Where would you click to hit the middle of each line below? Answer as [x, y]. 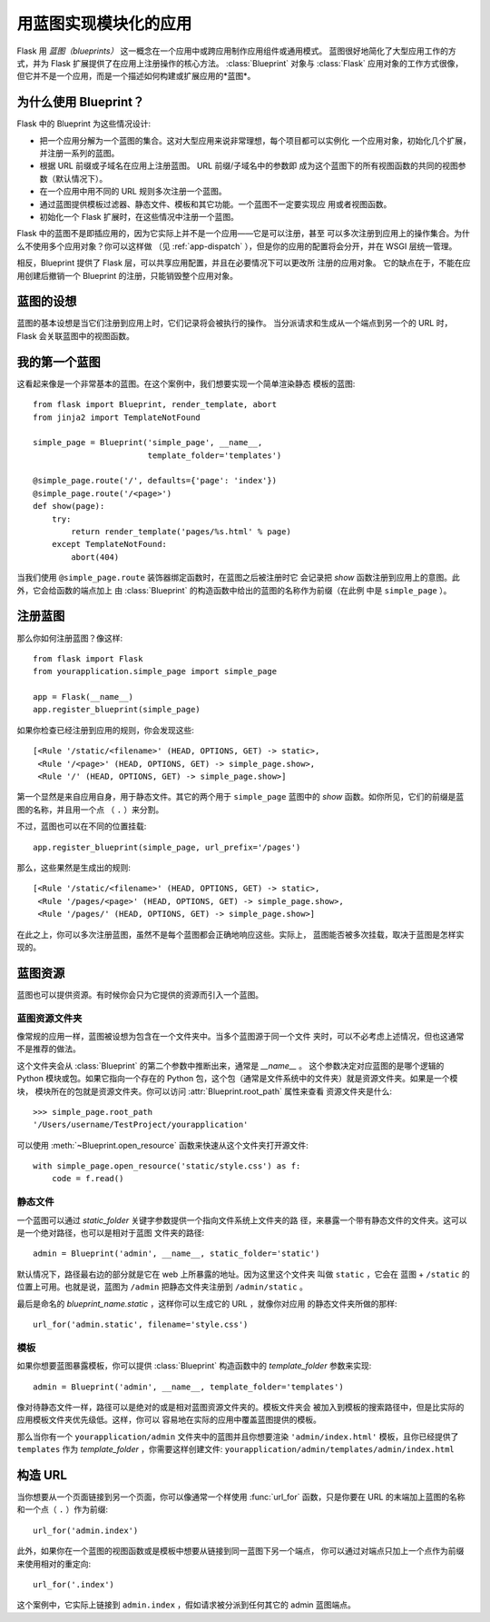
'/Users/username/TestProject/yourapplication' [141, 1125]
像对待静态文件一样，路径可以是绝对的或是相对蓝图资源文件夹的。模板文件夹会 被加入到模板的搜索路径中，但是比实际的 [240, 1407]
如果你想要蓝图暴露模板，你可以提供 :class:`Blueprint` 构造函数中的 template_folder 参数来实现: [194, 1366]
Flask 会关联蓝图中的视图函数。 [76, 335]
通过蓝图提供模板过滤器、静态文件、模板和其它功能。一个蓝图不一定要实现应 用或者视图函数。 [216, 204]
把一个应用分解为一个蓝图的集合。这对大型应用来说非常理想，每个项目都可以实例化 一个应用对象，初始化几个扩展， [255, 140]
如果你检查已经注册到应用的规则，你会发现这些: [106, 730]
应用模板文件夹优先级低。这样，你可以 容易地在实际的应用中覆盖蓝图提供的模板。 [169, 1420]
